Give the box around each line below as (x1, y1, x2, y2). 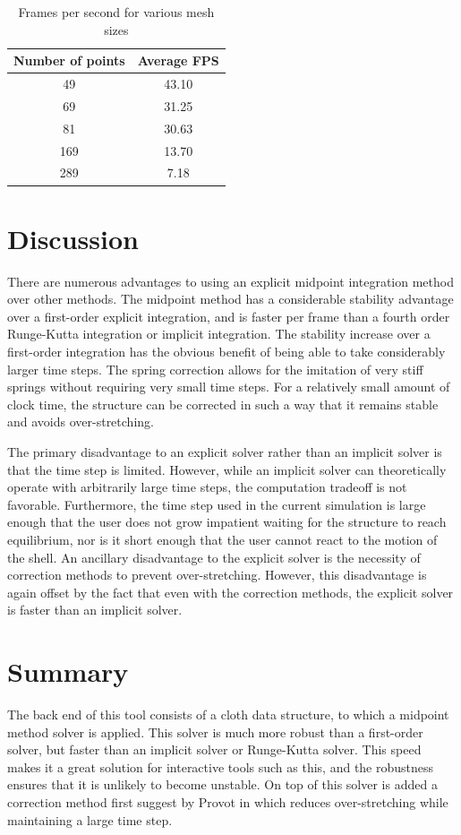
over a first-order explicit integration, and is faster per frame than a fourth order (7, 306, 450, 325)
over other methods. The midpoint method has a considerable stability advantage (7, 289, 454, 308)
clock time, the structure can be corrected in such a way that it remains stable (7, 394, 439, 413)
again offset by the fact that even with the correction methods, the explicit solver (7, 582, 454, 601)
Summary (7, 653, 129, 690)
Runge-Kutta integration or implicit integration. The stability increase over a (7, 324, 431, 343)
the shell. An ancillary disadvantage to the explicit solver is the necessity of (7, 547, 421, 566)
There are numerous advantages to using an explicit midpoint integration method (7, 271, 454, 290)
